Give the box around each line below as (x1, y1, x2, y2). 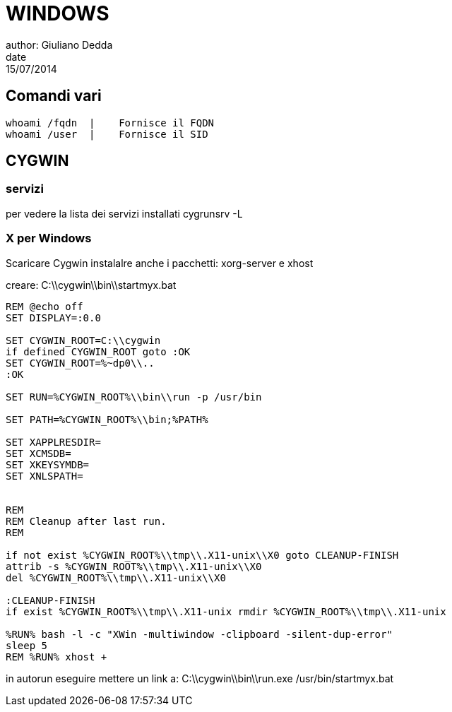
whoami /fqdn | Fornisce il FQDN (6, 117, 215, 129)
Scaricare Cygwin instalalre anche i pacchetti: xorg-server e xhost (6, 256, 314, 269)
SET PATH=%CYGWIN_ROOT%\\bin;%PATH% (6, 413, 208, 425)
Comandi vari (6, 87, 102, 105)
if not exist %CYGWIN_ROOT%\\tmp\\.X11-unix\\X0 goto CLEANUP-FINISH (6, 549, 399, 561)
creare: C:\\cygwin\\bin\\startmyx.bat (6, 278, 177, 291)
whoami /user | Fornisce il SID (6, 128, 208, 140)
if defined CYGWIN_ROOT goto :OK (6, 345, 191, 357)
